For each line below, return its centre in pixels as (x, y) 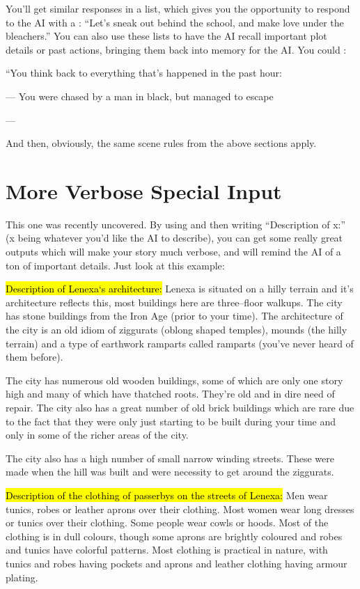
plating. (22, 577)
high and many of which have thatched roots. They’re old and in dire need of (170, 394)
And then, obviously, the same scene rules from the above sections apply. (161, 143)
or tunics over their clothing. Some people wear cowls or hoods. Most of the (167, 523)
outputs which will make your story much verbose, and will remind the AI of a (173, 252)
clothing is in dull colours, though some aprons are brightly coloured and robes (174, 536)
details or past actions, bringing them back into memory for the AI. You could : (176, 49)
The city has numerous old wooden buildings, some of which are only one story (174, 380)
